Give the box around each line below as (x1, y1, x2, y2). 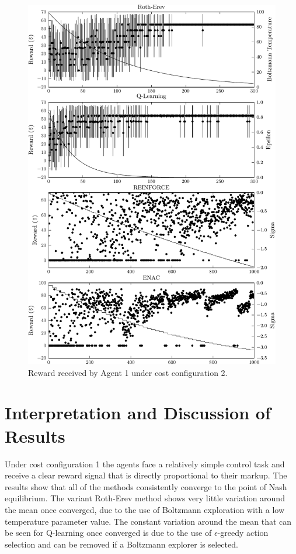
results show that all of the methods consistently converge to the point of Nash (5, 480, 287, 493)
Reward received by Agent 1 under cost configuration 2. (28, 366, 228, 378)
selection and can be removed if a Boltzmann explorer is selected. (5, 538, 238, 550)
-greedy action (217, 526, 269, 539)
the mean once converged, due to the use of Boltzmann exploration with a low (5, 503, 285, 515)
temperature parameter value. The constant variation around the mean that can (5, 515, 292, 527)
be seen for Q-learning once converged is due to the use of (5, 526, 212, 539)
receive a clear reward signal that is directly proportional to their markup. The (5, 469, 287, 481)
